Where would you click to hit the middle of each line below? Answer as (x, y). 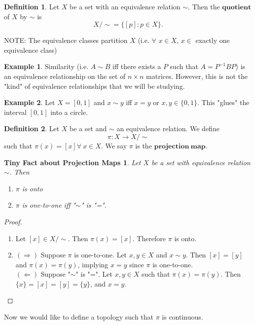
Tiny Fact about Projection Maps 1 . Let (73, 162)
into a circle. (69, 112)
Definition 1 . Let (32, 6)
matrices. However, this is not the (197, 76)
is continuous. (182, 317)
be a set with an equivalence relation (125, 6)
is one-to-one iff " (49, 205)
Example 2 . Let (30, 102)
